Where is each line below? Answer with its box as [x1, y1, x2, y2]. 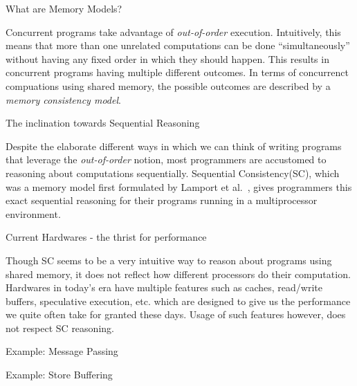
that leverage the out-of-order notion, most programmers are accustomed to [6, 152, 327, 167]
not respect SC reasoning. [6, 320, 114, 335]
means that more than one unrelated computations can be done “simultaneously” [6, 38, 350, 53]
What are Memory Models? [6, 1, 122, 15]
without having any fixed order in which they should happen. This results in [6, 51, 329, 66]
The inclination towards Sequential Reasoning [6, 116, 200, 130]
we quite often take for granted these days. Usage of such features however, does [6, 307, 346, 322]
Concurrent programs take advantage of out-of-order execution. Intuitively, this [6, 24, 341, 39]
